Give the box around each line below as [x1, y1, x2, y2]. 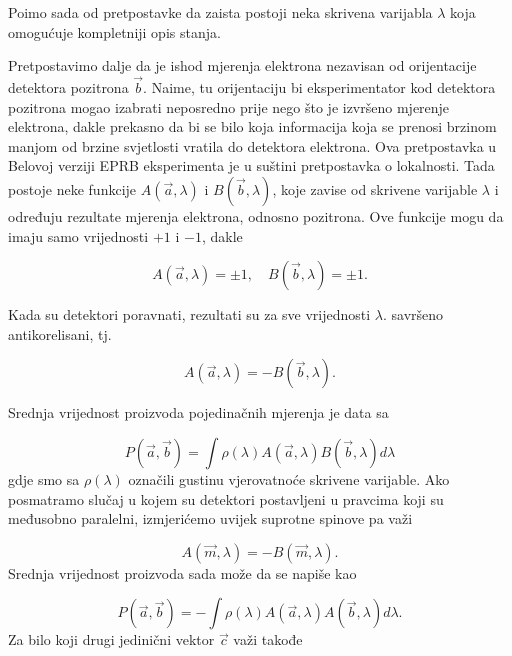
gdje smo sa [8, 468, 80, 489]
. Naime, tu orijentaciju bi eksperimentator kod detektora [143, 77, 496, 97]
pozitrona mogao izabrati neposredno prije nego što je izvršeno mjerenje [8, 96, 450, 117]
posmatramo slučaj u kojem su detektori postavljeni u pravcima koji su [8, 488, 444, 509]
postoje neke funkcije [8, 178, 137, 199]
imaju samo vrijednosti [8, 225, 149, 246]
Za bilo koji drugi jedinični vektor [8, 629, 215, 650]
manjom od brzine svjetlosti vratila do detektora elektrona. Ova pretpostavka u [8, 135, 497, 156]
